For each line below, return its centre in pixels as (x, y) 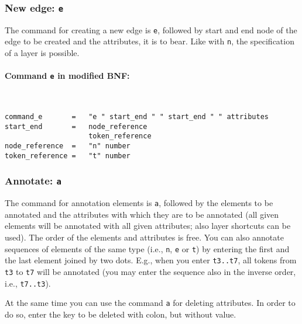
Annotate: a (33, 181)
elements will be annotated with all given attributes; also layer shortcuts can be (148, 226)
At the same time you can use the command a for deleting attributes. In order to (150, 303)
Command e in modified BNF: (67, 76)
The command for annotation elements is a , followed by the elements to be (139, 203)
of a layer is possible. (42, 53)
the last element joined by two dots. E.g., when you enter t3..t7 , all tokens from (151, 260)
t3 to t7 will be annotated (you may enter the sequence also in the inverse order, (150, 271)
